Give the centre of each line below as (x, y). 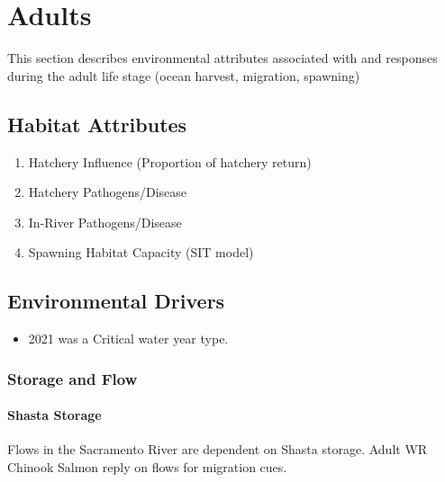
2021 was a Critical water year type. (128, 339)
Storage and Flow (73, 378)
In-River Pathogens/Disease (105, 222)
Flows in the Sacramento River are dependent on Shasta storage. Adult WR (218, 449)
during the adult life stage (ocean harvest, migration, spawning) (184, 75)
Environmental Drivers (116, 301)
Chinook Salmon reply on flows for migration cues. (147, 466)
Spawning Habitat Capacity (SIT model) (141, 252)
